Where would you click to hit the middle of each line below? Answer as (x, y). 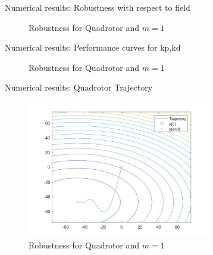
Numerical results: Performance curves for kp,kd (93, 47)
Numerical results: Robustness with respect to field (98, 7)
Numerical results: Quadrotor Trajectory (79, 87)
